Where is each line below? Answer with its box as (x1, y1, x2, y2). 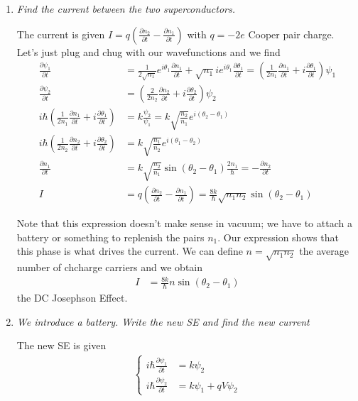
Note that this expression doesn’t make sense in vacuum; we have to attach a (16, 216, 352, 231)
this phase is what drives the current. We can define (16, 243, 243, 258)
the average (299, 243, 349, 258)
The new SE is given (16, 338, 107, 353)
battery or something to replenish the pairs (16, 229, 205, 244)
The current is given (16, 26, 105, 41)
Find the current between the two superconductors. (16, 1, 235, 16)
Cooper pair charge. (248, 26, 335, 41)
